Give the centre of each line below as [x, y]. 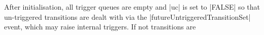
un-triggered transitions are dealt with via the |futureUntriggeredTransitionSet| [127, 16]
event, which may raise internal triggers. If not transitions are [100, 27]
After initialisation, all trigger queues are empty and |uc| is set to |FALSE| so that [132, 7]
